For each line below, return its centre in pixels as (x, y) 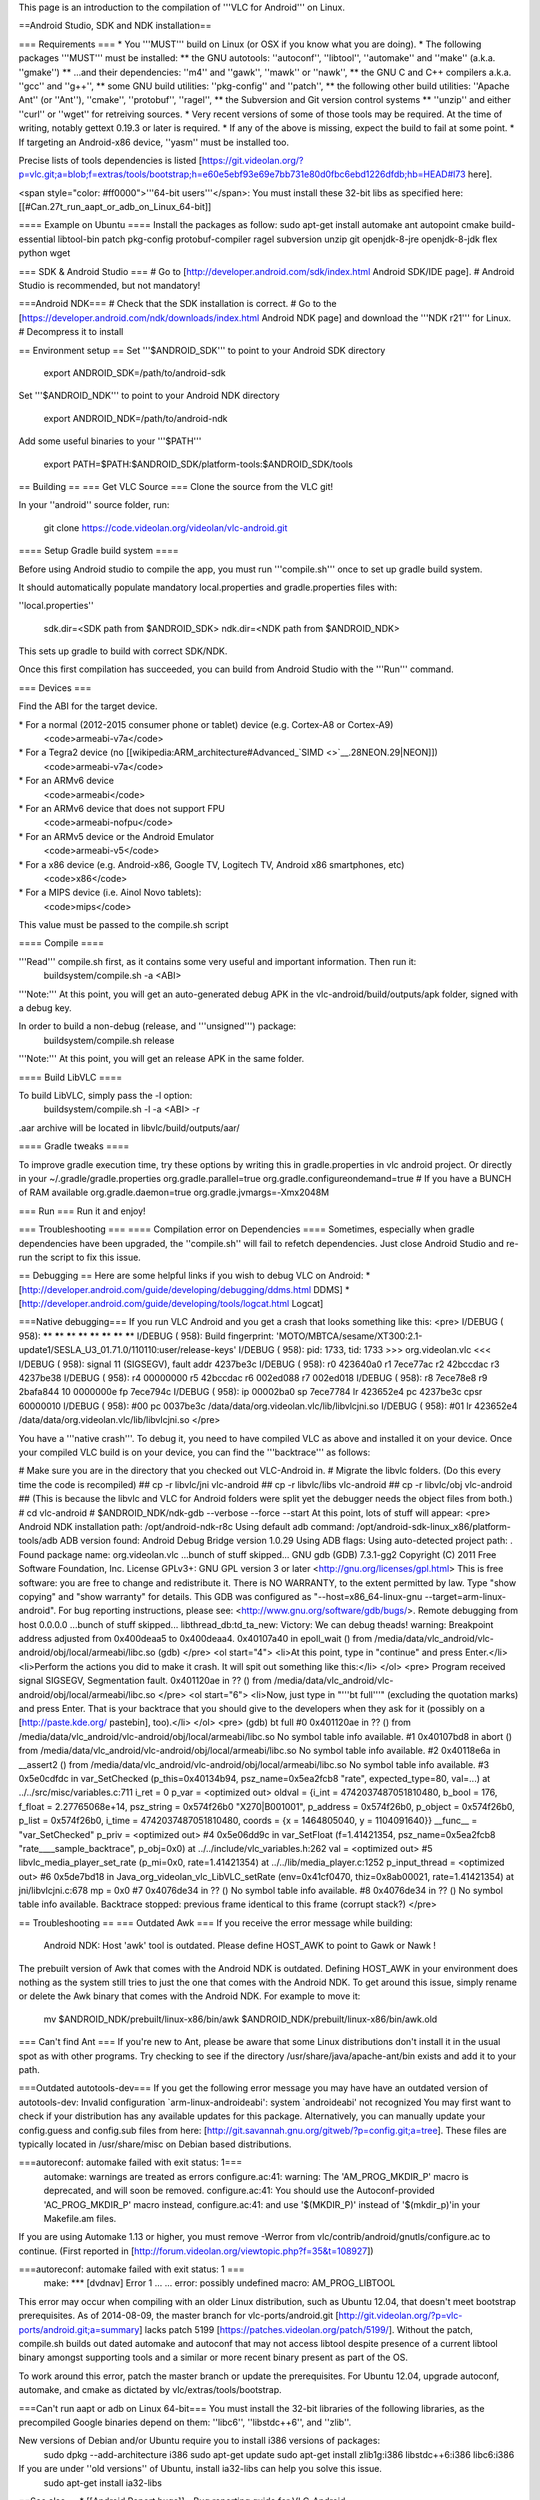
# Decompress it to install (71, 332)
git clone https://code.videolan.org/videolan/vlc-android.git (165, 527)
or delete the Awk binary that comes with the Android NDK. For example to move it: (189, 1996)
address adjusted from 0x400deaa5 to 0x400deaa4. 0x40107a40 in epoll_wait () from (195, 1639)
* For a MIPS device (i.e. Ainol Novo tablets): (110, 892)
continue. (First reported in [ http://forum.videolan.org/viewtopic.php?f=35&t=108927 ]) (196, 2251)
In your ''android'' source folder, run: (94, 505)
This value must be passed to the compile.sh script (123, 925)
